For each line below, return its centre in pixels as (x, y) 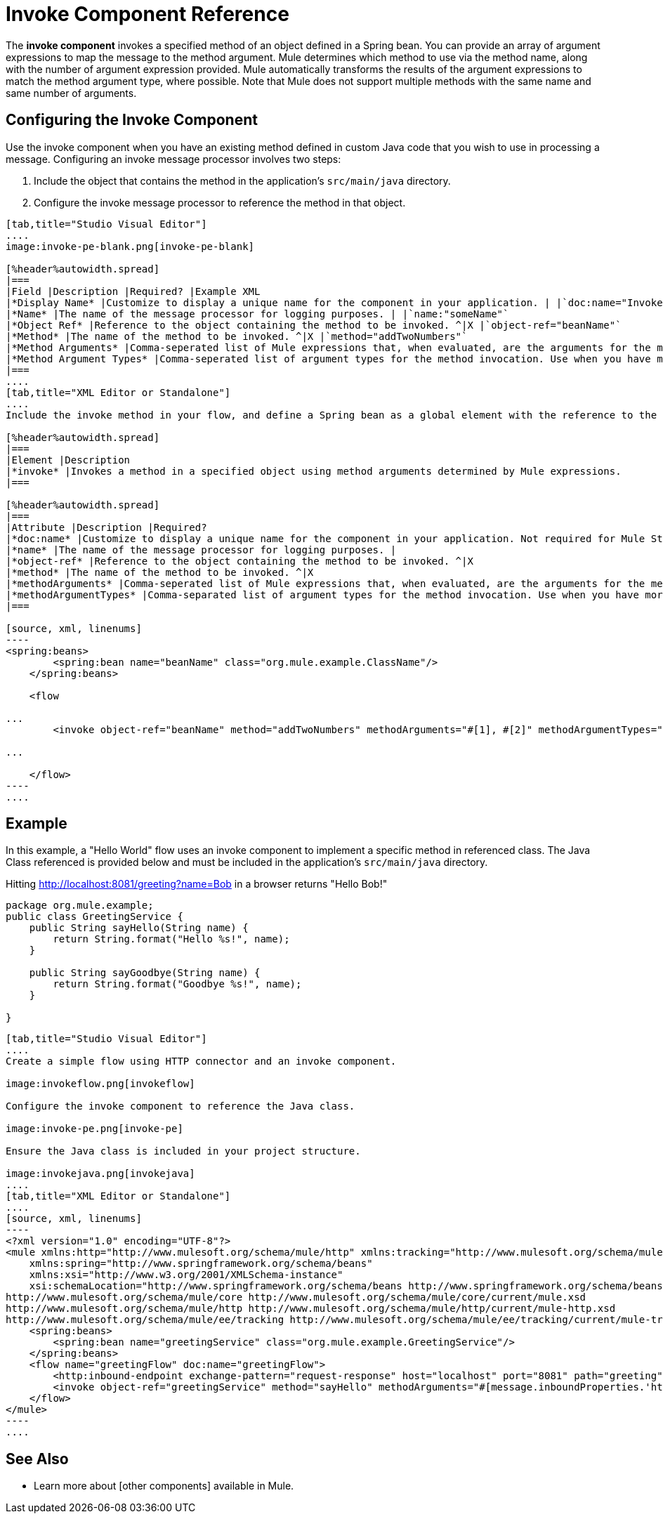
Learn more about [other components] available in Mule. (164, 1486)
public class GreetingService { (94, 917)
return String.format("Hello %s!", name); (171, 939)
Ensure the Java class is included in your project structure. (183, 1151)
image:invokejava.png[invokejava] (100, 1174)
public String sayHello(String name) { (139, 928)
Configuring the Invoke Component (132, 120)
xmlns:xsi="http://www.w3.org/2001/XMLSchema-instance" (186, 1275)
